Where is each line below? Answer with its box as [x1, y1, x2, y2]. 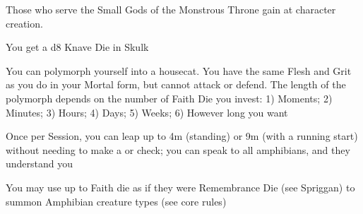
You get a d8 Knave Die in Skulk [6, 40, 149, 54]
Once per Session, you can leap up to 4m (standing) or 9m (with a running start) [6, 129, 358, 143]
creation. [6, 16, 43, 30]
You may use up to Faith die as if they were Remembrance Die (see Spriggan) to [6, 179, 355, 194]
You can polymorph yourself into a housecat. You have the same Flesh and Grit [6, 63, 352, 78]
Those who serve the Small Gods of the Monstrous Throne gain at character [6, 2, 336, 16]
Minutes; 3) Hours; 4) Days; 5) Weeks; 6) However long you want [6, 105, 288, 119]
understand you [6, 156, 73, 171]
